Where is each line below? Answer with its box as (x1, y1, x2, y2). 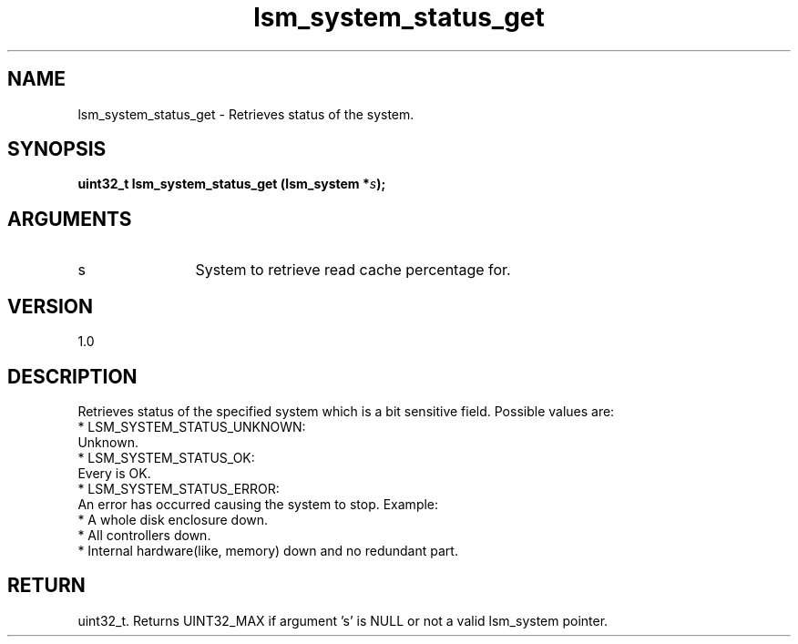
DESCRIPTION (7, 364, 138, 388)
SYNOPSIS (7, 138, 107, 161)
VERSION (7, 294, 94, 318)
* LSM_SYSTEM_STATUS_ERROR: (77, 480, 280, 496)
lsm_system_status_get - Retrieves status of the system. (77, 106, 414, 122)
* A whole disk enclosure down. (77, 511, 269, 527)
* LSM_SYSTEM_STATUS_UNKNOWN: (77, 418, 306, 434)
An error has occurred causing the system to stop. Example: (77, 496, 439, 512)
